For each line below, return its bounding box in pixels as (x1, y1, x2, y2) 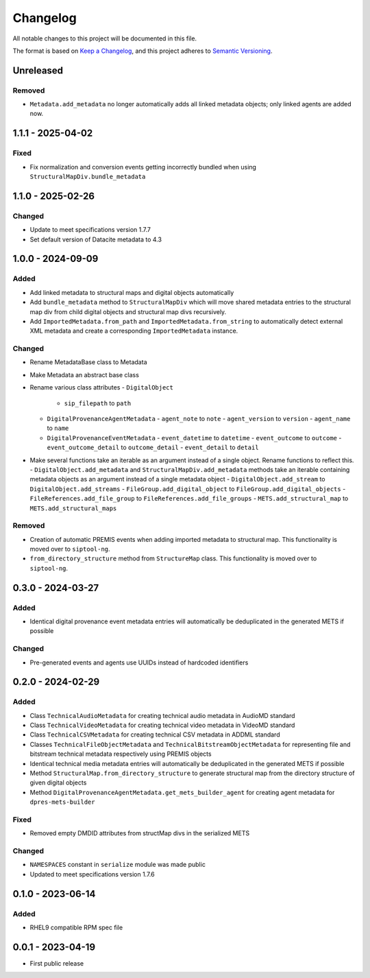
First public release (29, 959, 84, 967)
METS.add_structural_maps (29, 504, 117, 512)
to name (47, 424, 69, 432)
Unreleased (12, 64, 64, 76)
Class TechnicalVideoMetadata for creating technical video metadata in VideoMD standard (29, 721, 295, 730)
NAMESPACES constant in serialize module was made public (29, 861, 206, 869)
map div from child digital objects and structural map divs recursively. (29, 307, 227, 315)
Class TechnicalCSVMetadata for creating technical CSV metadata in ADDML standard (29, 730, 280, 739)
